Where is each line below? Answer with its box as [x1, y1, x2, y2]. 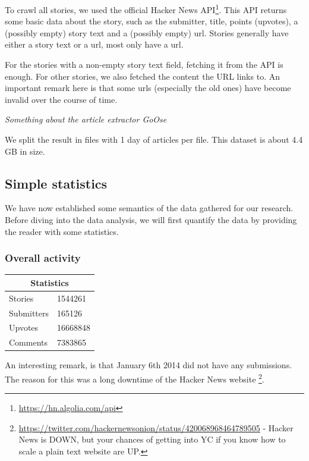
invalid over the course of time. [5, 93, 118, 105]
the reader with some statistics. [5, 225, 119, 237]
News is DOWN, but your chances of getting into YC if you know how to [18, 433, 286, 446]
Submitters [9, 306, 49, 319]
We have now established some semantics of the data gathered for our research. [5, 202, 294, 214]
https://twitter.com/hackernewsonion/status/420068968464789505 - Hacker [18, 421, 294, 434]
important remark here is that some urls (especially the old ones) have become [5, 81, 291, 94]
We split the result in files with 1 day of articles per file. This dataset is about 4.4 [5, 133, 303, 145]
